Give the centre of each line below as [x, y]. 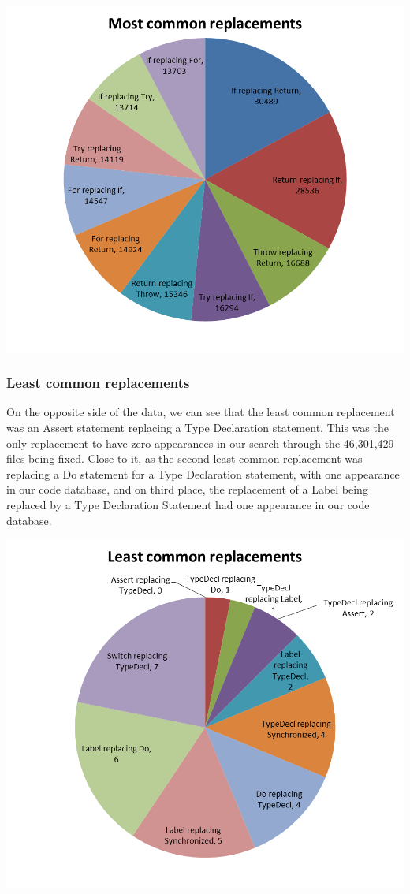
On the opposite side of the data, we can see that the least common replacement [201, 412]
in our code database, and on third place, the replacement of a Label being [187, 489]
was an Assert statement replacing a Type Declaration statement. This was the [198, 428]
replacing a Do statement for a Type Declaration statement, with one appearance [203, 473]
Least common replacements [98, 383]
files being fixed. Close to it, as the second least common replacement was [184, 458]
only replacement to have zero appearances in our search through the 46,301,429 [200, 443]
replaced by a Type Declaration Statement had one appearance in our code [188, 505]
